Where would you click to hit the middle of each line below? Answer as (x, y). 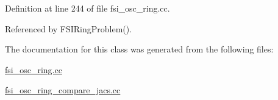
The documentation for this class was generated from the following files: (139, 49)
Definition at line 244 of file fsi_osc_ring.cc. (87, 8)
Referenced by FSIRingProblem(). (69, 28)
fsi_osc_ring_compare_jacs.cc (63, 90)
